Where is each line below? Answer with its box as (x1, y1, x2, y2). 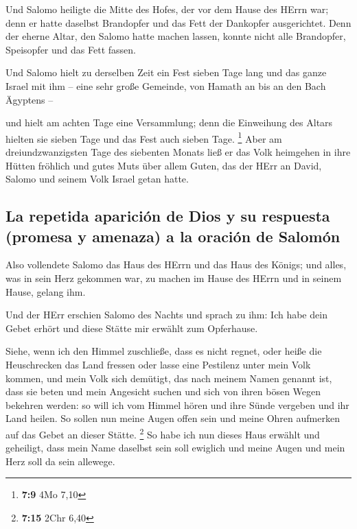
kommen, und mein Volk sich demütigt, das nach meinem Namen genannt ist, (5, 371, 332, 385)
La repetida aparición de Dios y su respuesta (5, 205, 330, 226)
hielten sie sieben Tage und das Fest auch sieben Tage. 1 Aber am (5, 129, 282, 145)
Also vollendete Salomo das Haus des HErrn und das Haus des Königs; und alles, (5, 257, 347, 272)
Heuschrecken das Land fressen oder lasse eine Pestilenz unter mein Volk (5, 357, 311, 371)
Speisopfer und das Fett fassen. (5, 42, 136, 56)
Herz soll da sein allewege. (5, 454, 115, 468)
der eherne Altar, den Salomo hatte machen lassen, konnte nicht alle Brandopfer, (5, 29, 346, 43)
